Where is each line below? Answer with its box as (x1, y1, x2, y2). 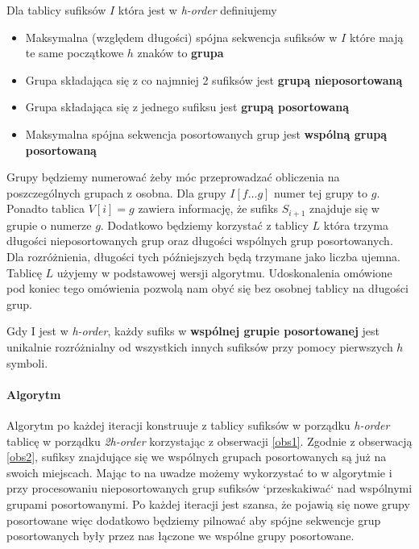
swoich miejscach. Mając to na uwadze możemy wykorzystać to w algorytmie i (6, 464, 392, 480)
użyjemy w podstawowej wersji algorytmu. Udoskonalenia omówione (56, 264, 392, 281)
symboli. (6, 354, 48, 371)
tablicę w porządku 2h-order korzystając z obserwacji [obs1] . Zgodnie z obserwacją (6, 432, 413, 449)
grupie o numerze (6, 216, 92, 233)
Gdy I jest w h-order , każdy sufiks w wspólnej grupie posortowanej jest (6, 322, 380, 339)
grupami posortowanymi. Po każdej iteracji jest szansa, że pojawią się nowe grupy (6, 495, 410, 512)
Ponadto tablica (6, 200, 85, 217)
